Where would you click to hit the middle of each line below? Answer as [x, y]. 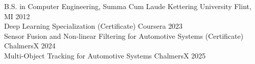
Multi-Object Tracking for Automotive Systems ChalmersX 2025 [105, 55]
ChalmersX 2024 [30, 46]
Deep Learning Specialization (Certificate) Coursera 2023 [93, 26]
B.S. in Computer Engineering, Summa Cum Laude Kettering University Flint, [128, 6]
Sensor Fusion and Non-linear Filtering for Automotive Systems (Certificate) [124, 36]
